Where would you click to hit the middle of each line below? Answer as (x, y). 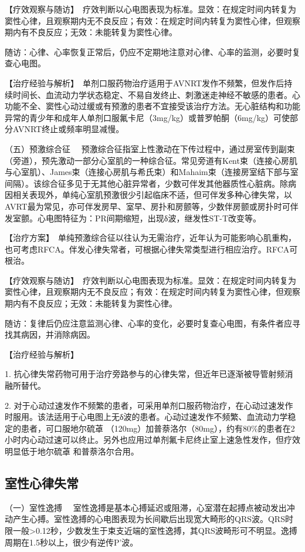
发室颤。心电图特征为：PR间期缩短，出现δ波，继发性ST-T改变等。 (133, 218)
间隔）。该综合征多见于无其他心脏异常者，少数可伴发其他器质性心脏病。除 (146, 183)
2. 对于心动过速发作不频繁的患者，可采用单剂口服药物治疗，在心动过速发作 (149, 405)
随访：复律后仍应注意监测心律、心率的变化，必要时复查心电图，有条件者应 (148, 323)
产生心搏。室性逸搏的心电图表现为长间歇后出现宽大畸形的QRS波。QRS (149, 519)
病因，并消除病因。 (58, 334)
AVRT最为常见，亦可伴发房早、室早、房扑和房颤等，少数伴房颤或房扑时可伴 (152, 206)
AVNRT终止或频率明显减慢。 (68, 129)
